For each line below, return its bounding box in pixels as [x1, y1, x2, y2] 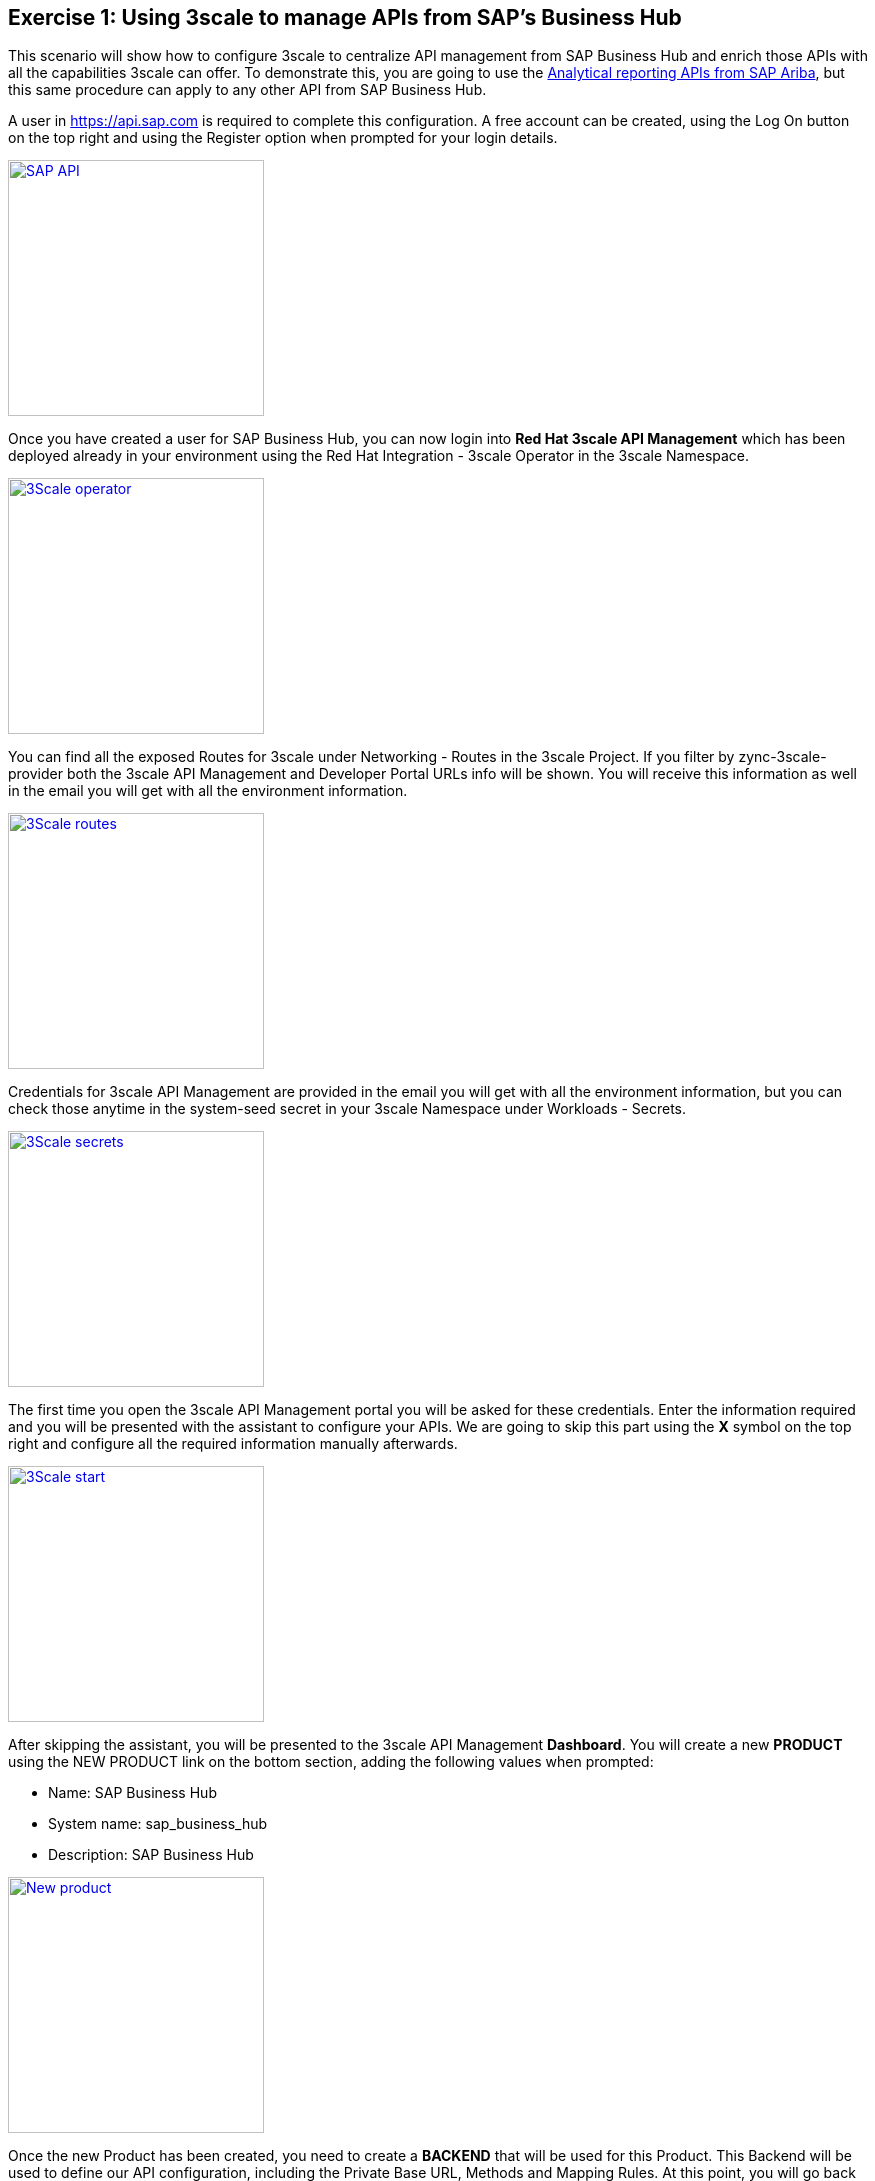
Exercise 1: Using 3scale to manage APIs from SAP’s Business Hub [8, 5, 682, 30]
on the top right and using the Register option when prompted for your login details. [8, 129, 558, 147]
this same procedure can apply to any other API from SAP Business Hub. [8, 81, 487, 99]
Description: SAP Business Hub [48, 1846, 254, 1864]
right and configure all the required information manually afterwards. [8, 1435, 458, 1453]
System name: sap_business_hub [48, 1815, 268, 1833]
